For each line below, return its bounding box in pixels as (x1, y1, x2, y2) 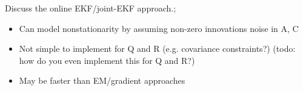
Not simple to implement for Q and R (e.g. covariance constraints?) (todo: (19, 42, 296, 55)
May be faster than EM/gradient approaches (19, 74, 185, 87)
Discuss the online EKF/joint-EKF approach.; (5, 2, 176, 14)
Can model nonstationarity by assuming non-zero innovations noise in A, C (19, 22, 299, 34)
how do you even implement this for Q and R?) (19, 54, 195, 66)
